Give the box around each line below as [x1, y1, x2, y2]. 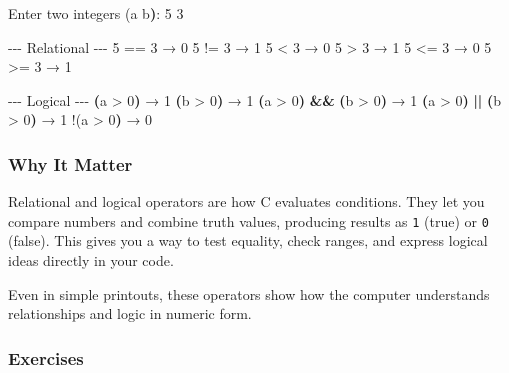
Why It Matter [8, 151, 133, 176]
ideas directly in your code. [8, 250, 174, 271]
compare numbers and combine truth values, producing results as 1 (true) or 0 [8, 210, 489, 231]
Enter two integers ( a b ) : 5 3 [8, 3, 184, 23]
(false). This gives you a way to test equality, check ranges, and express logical [8, 230, 488, 251]
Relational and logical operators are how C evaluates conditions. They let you [8, 191, 485, 212]
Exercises [8, 345, 84, 370]
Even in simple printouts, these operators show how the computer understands [8, 283, 490, 304]
